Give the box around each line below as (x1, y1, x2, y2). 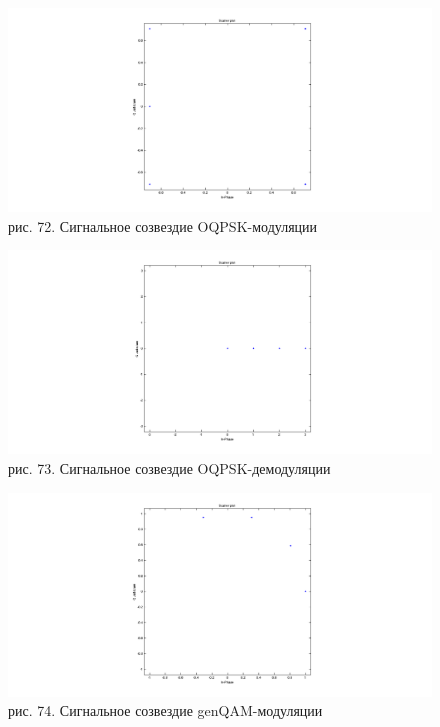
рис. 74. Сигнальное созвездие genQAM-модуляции (8, 700, 323, 721)
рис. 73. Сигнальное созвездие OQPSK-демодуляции (8, 458, 331, 479)
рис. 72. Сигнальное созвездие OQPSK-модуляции (8, 215, 318, 236)
